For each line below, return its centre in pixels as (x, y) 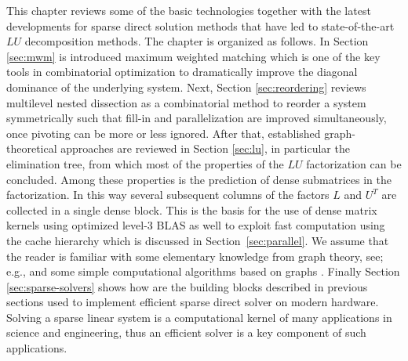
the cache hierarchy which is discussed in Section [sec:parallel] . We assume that (198, 240)
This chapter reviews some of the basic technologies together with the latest (189, 10)
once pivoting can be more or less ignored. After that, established (164, 133)
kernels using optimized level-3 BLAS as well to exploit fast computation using (196, 225)
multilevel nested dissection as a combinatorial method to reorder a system (186, 102)
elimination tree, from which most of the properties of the (145, 163)
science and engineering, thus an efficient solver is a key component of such (186, 332)
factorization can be (354, 163)
